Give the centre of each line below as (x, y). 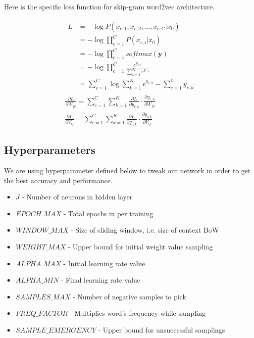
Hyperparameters (50, 150)
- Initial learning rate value (104, 263)
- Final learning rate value (101, 280)
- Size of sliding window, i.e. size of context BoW (145, 230)
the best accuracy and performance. (58, 180)
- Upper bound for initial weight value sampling (140, 246)
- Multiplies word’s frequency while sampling (138, 313)
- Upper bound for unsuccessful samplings (162, 329)
